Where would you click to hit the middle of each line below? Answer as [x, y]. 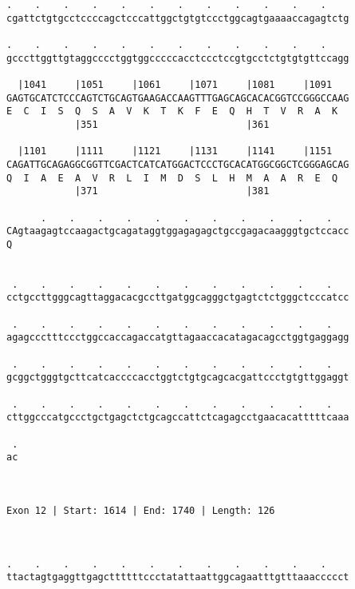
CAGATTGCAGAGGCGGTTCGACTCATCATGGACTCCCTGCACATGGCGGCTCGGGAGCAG [178, 164]
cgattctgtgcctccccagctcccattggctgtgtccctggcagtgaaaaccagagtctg [178, 18]
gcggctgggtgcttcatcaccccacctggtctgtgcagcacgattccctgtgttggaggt [178, 378]
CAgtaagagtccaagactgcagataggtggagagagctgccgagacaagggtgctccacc [178, 231]
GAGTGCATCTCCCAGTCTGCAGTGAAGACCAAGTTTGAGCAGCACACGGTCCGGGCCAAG [178, 98]
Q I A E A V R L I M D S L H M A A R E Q [172, 178]
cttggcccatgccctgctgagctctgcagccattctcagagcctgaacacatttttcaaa [178, 418]
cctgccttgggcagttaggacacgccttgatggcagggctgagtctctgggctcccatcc [178, 298]
